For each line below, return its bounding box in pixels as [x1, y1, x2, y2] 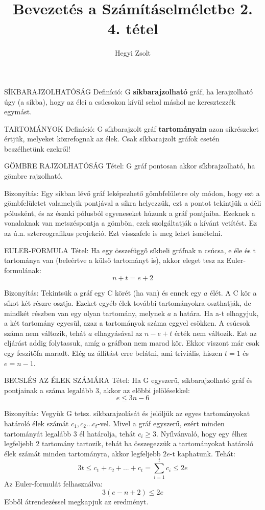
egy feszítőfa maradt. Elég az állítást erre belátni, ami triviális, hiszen [4, 347, 223, 358]
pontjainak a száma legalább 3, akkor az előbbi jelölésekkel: [4, 384, 190, 395]
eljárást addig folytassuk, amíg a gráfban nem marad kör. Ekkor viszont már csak [4, 337, 259, 348]
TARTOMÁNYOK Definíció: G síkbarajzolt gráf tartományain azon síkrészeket [4, 123, 259, 134]
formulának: [4, 264, 41, 275]
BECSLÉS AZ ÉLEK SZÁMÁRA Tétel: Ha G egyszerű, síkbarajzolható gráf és [4, 375, 253, 385]
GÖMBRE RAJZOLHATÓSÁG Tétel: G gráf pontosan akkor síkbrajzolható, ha [4, 160, 255, 171]
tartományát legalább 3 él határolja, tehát [4, 428, 136, 439]
